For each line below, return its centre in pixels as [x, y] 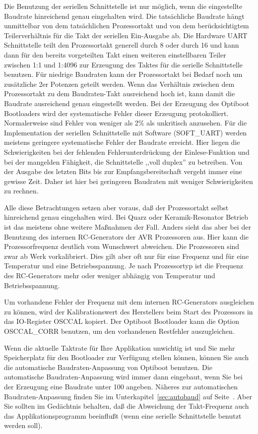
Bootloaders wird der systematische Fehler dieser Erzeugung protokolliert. [116, 113]
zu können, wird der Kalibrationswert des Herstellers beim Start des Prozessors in [129, 311]
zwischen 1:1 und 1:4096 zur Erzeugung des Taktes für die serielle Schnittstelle [123, 64]
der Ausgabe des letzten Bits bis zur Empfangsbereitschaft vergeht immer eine [123, 171]
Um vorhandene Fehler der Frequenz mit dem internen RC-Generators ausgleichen [129, 302]
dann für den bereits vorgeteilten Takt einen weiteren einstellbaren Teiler [115, 54]
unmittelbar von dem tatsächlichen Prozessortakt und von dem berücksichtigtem [127, 26]
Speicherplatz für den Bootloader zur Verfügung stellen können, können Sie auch [127, 357]
